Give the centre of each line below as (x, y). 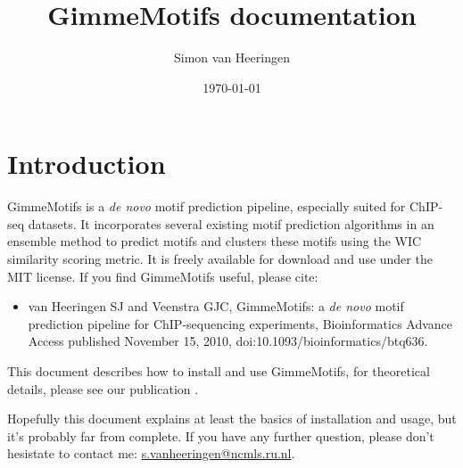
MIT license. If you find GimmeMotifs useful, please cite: (163, 276)
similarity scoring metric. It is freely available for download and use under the (220, 259)
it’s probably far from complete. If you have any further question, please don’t (221, 435)
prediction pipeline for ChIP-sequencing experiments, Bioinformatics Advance (240, 323)
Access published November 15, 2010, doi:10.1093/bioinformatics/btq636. (228, 341)
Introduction (87, 164)
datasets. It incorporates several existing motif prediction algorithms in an (231, 223)
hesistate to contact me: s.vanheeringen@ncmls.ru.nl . (151, 453)
